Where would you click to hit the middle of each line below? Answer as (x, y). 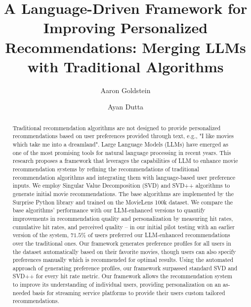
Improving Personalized (125, 27)
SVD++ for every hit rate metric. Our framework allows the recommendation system (122, 276)
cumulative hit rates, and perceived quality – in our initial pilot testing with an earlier (124, 227)
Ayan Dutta (125, 107)
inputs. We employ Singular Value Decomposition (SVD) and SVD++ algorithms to (121, 185)
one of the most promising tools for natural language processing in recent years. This (122, 152)
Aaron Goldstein (125, 90)
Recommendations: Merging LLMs (125, 47)
